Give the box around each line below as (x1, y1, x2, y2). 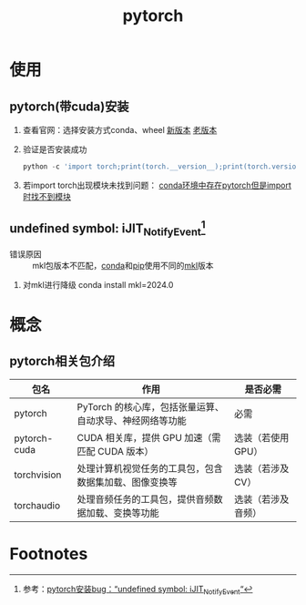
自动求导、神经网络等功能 (76, 414, 187, 426)
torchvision (14, 468, 62, 481)
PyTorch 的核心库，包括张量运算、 (76, 400, 225, 413)
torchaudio (14, 498, 61, 511)
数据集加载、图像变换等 (76, 476, 178, 488)
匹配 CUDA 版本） (76, 445, 154, 457)
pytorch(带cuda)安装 (9, 98, 129, 114)
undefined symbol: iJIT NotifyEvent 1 (9, 218, 207, 239)
